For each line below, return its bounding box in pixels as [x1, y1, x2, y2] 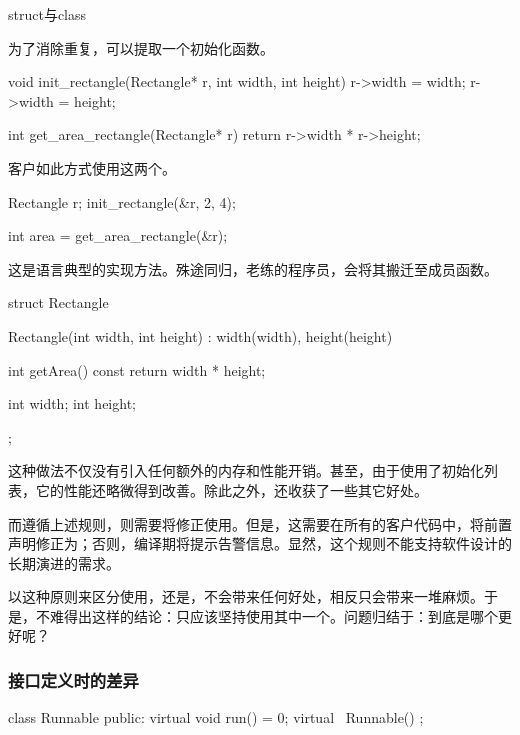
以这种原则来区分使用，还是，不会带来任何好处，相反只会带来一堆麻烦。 [8, 586, 484, 607]
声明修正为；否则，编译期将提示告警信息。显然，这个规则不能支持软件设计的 [8, 533, 512, 554]
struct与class [8, 4, 87, 24]
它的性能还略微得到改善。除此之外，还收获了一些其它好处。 [35, 479, 428, 500]
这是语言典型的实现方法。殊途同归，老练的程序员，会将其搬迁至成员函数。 [8, 258, 498, 279]
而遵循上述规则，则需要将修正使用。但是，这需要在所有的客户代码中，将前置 [8, 513, 512, 534]
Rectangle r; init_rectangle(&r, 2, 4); [8, 191, 236, 212]
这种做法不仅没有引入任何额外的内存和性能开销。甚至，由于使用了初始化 [8, 460, 484, 481]
